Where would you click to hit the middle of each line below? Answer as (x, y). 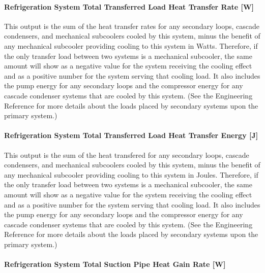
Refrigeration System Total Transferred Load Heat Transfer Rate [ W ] (129, 6)
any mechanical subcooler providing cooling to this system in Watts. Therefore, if (131, 45)
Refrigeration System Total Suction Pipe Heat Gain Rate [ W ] (115, 264)
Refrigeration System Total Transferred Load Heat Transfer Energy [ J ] (131, 135)
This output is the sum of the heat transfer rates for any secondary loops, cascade (132, 26)
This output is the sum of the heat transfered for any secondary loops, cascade (127, 155)
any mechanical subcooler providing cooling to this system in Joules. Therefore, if (131, 174)
